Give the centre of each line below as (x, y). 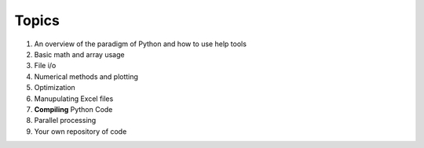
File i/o (45, 66)
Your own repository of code (80, 131)
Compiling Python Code (73, 109)
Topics (37, 20)
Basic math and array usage (79, 54)
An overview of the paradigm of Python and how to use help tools (141, 44)
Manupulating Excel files (74, 99)
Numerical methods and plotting (86, 76)
